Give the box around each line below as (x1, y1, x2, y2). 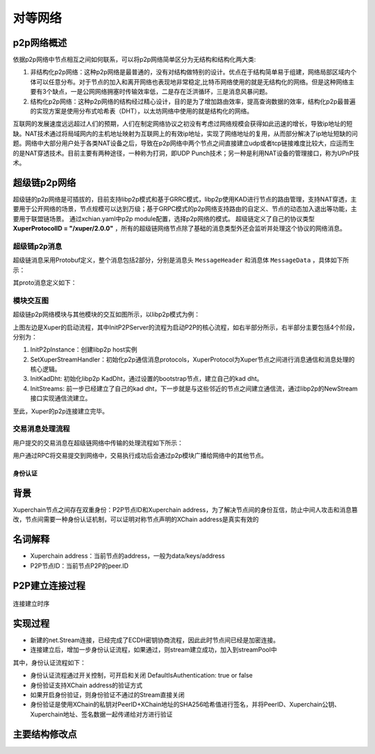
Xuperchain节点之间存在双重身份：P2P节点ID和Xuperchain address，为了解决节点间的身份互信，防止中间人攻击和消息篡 (12, 506, 358, 514)
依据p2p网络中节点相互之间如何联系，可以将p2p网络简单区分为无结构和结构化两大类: (12, 56, 256, 64)
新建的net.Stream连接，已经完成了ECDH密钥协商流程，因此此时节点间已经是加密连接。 (30, 636, 280, 644)
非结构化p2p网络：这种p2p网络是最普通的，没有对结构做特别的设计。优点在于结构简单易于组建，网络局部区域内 (30, 68, 351, 76)
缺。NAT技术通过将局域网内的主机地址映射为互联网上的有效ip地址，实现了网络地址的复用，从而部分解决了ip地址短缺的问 (12, 129, 358, 138)
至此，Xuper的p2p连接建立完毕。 (12, 407, 109, 415)
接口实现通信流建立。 (30, 394, 92, 402)
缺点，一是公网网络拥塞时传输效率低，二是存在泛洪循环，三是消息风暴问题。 (52, 88, 272, 96)
